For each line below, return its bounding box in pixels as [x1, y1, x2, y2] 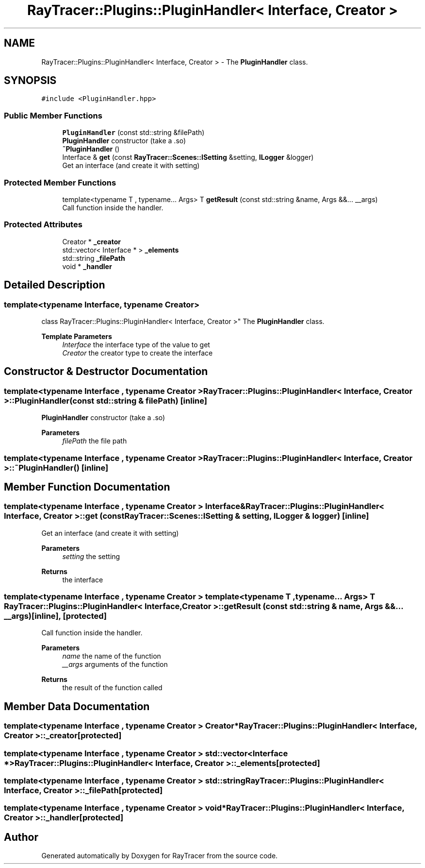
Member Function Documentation [4, 480, 170, 493]
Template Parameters [41, 332, 112, 340]
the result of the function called [62, 683, 163, 692]
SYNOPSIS [4, 74, 57, 87]
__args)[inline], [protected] [4, 611, 107, 621]
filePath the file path [62, 437, 127, 445]
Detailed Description [4, 279, 105, 291]
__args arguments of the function [62, 660, 168, 669]
